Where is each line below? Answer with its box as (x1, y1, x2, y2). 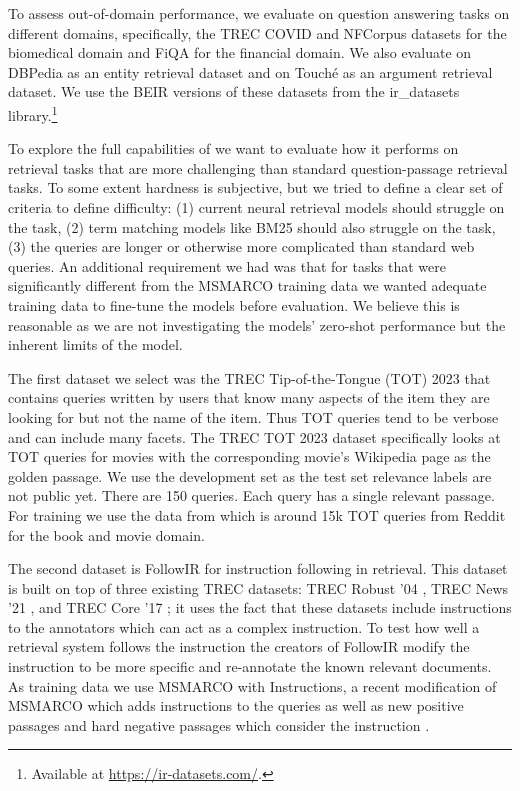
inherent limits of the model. (8, 334, 183, 355)
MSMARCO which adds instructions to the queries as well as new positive (8, 695, 464, 716)
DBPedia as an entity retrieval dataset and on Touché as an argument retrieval (8, 61, 493, 82)
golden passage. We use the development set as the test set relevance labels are (8, 465, 492, 486)
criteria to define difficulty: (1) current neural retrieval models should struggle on (8, 197, 505, 217)
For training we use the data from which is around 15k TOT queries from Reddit (8, 504, 506, 525)
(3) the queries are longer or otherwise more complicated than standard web (8, 236, 475, 257)
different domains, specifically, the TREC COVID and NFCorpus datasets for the (8, 22, 507, 43)
